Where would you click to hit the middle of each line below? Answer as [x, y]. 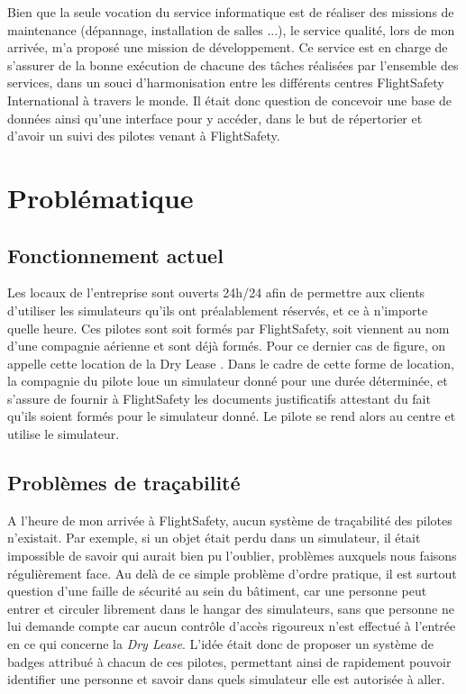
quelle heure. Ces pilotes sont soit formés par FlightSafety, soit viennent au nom [228, 328]
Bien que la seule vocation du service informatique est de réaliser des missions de [231, 12]
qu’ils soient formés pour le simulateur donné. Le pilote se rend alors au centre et [232, 416]
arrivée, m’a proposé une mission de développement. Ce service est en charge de [228, 47]
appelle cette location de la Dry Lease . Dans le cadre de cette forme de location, [231, 363]
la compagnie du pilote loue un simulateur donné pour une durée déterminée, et [228, 381]
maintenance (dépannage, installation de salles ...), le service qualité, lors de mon [231, 29]
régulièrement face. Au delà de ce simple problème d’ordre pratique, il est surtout [232, 573]
